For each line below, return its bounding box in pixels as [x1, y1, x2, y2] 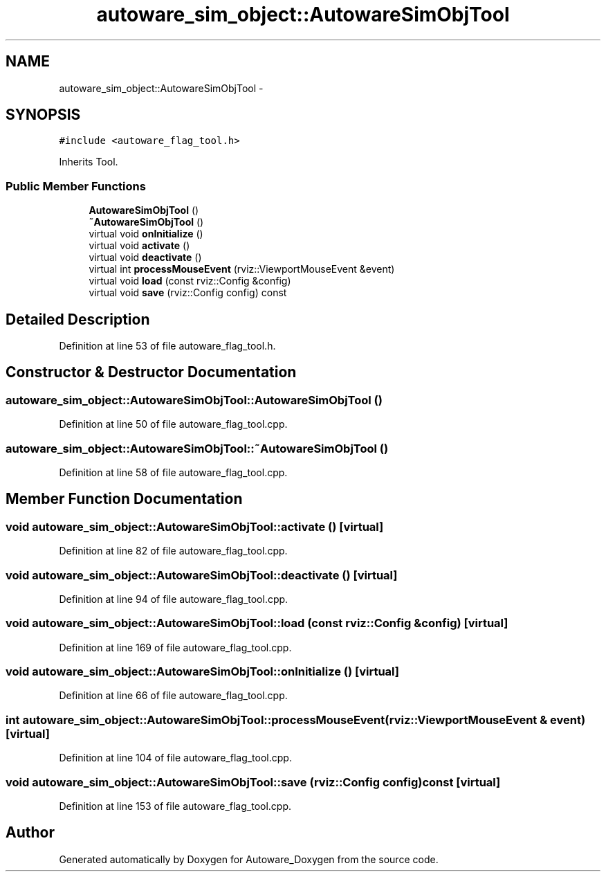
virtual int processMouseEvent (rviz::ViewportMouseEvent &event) [89, 263, 395, 275]
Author [6, 824, 55, 842]
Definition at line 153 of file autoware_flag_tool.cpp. [59, 799, 292, 812]
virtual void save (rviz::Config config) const [89, 287, 287, 299]
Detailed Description [6, 310, 150, 328]
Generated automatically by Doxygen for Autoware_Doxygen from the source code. [59, 853, 439, 865]
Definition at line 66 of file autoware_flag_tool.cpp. [59, 689, 288, 702]
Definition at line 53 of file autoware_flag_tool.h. [59, 340, 276, 352]
